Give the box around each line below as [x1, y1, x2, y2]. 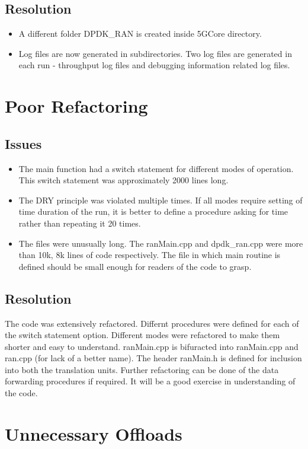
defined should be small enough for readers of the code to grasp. [18, 260, 252, 272]
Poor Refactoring [5, 94, 148, 118]
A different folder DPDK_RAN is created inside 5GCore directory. [18, 27, 262, 40]
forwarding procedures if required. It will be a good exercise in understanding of [5, 375, 296, 387]
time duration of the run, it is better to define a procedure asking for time [18, 205, 288, 218]
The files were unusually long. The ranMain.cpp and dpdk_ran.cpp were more [18, 237, 303, 249]
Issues [5, 134, 42, 152]
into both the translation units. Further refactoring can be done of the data [5, 363, 279, 375]
